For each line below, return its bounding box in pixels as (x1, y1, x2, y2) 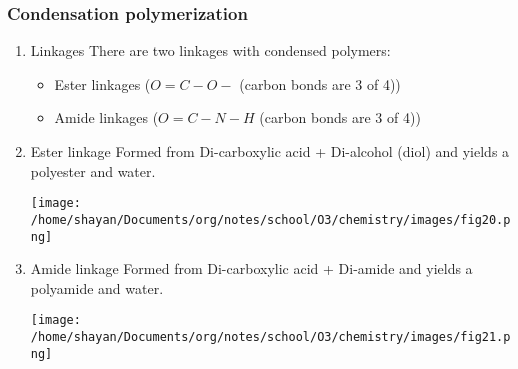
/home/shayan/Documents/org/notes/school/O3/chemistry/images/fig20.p (30, 212, 511, 227)
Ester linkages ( (54, 73, 151, 94)
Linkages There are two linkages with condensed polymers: (30, 40, 391, 61)
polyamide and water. (30, 277, 164, 298)
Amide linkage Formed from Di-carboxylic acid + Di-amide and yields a (30, 258, 473, 279)
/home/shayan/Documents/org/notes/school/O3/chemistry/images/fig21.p (30, 330, 511, 344)
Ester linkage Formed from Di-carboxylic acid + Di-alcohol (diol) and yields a (30, 141, 510, 161)
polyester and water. (30, 160, 156, 181)
